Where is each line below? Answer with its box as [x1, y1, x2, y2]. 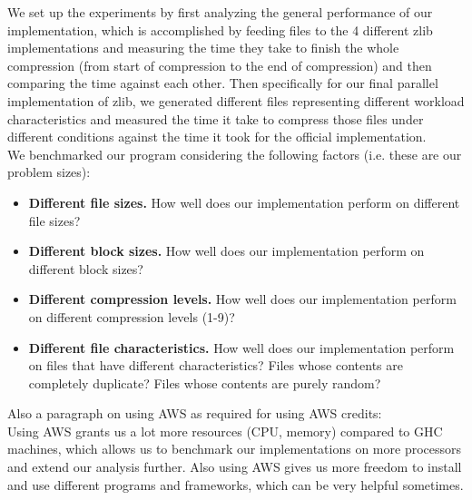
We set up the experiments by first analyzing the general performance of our [7, 3, 433, 21]
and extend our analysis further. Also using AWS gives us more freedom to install [7, 457, 462, 476]
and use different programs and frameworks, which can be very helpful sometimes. [7, 475, 464, 494]
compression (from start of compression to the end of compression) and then [7, 55, 432, 74]
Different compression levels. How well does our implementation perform [28, 289, 457, 309]
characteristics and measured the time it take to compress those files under [7, 109, 424, 128]
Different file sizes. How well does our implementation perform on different [28, 192, 460, 211]
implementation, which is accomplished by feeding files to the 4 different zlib [7, 20, 433, 39]
